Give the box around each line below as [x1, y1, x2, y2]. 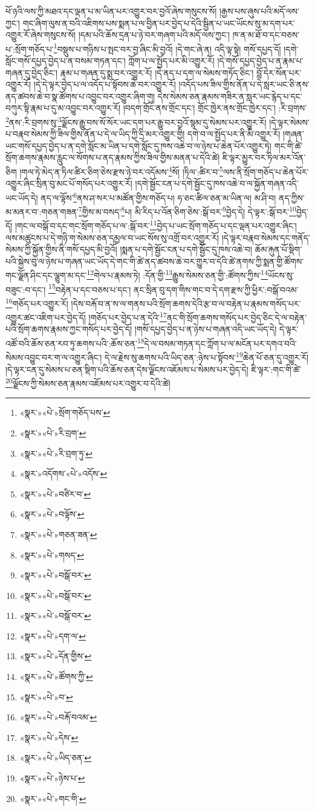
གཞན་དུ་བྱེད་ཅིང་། [5, 66, 58, 79]
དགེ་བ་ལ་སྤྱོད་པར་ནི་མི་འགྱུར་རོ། [187, 128, 281, 140]
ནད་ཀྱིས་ [279, 191, 305, 204]
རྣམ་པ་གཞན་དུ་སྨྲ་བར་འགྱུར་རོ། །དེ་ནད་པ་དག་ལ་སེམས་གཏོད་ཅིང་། [60, 66, 254, 79]
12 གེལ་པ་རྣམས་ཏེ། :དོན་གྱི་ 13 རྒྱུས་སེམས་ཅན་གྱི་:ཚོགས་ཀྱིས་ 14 [86, 267, 268, 282]
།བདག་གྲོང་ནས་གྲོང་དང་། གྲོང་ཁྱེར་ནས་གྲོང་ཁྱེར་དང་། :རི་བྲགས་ [123, 102, 307, 114]
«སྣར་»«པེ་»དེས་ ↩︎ [19, 731, 79, 743]
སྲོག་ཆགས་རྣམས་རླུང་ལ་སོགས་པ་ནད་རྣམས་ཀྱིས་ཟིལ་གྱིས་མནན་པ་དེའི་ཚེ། [5, 151, 220, 164]
